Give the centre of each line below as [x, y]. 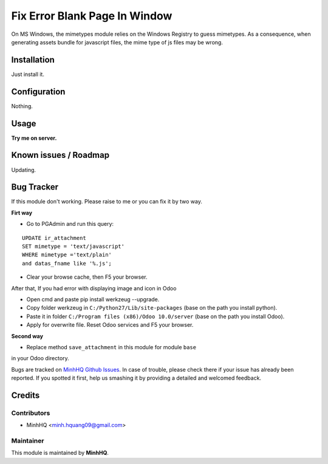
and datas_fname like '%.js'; [67, 263]
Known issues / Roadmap [60, 155]
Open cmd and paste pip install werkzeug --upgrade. [93, 299]
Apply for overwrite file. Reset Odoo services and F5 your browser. [110, 325]
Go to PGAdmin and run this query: [70, 224]
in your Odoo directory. [40, 358]
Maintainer [28, 441]
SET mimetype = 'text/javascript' [73, 247]
